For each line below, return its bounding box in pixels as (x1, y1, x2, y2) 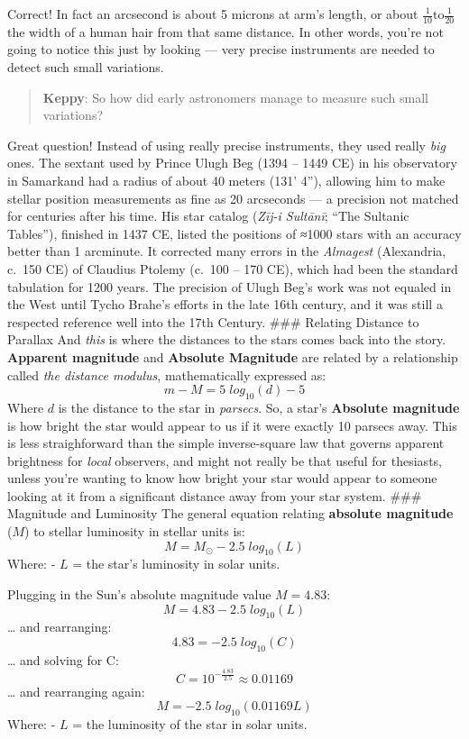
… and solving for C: (7, 650, 119, 669)
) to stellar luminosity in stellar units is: (24, 522, 245, 541)
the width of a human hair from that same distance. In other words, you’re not (7, 22, 444, 41)
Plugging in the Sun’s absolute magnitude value (7, 585, 271, 604)
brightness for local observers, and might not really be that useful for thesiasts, (7, 451, 442, 470)
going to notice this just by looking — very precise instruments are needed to (7, 40, 435, 59)
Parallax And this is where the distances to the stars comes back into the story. (7, 330, 446, 349)
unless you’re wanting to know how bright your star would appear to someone (7, 469, 437, 488)
